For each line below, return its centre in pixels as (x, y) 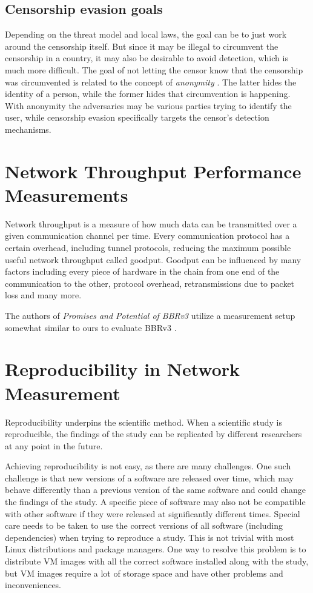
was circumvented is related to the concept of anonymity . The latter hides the (151, 82)
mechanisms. (28, 129)
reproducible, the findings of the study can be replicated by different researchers (153, 434)
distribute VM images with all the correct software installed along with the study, (157, 561)
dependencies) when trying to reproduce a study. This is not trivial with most (150, 537)
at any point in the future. (54, 445)
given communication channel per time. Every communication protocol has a (147, 236)
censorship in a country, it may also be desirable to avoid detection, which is (147, 58)
